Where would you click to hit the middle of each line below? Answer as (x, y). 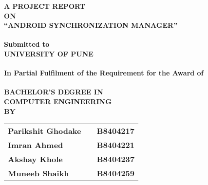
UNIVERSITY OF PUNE (49, 53)
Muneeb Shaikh (38, 173)
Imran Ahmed (36, 145)
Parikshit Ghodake (45, 131)
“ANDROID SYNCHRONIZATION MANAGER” (91, 25)
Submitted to (27, 44)
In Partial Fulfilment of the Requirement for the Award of (104, 73)
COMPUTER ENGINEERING (58, 101)
